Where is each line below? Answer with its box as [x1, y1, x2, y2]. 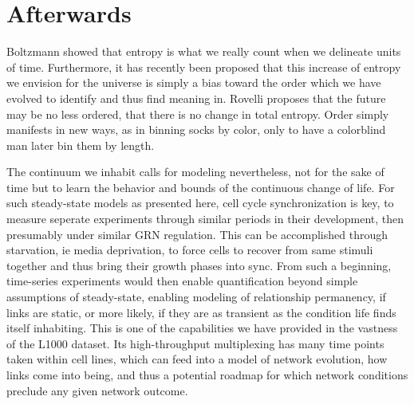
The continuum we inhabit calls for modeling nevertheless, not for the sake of [6, 163, 384, 180]
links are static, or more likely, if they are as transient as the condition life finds [6, 304, 396, 320]
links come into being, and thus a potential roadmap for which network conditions [6, 367, 408, 382]
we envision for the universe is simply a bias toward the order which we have [6, 74, 381, 91]
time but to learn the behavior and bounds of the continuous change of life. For [6, 178, 395, 195]
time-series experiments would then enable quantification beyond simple [6, 273, 358, 289]
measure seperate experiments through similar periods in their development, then [6, 210, 404, 227]
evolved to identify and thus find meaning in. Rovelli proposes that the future [6, 89, 386, 106]
